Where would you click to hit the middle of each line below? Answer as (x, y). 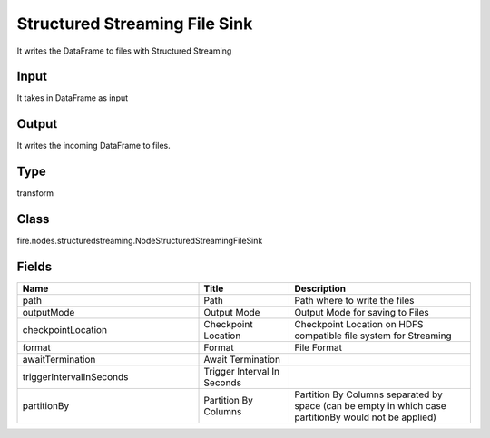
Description (320, 288)
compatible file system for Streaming (373, 336)
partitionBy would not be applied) (366, 417)
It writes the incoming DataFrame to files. (94, 146)
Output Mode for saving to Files (362, 313)
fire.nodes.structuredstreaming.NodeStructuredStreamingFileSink (140, 241)
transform (35, 193)
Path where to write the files (354, 301)
